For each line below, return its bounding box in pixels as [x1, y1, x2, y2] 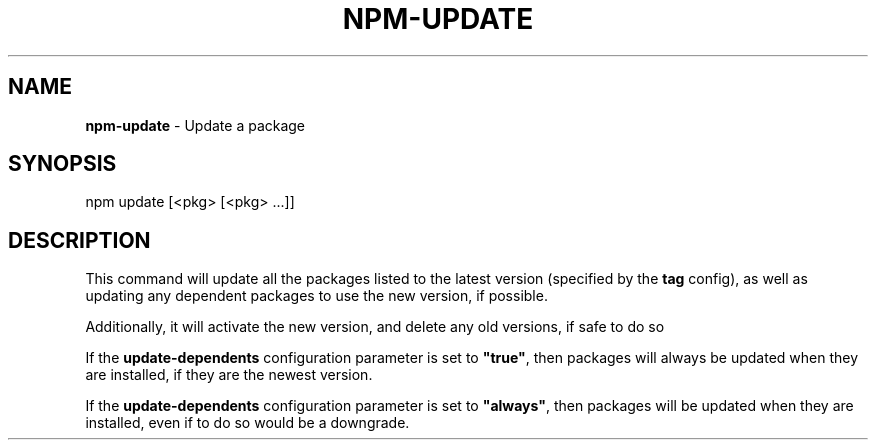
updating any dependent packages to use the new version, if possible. [85, 287, 548, 305]
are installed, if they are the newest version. [85, 366, 373, 384]
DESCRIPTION [8, 227, 151, 253]
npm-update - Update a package [85, 116, 306, 134]
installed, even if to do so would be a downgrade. [85, 414, 410, 432]
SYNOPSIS [8, 151, 117, 177]
